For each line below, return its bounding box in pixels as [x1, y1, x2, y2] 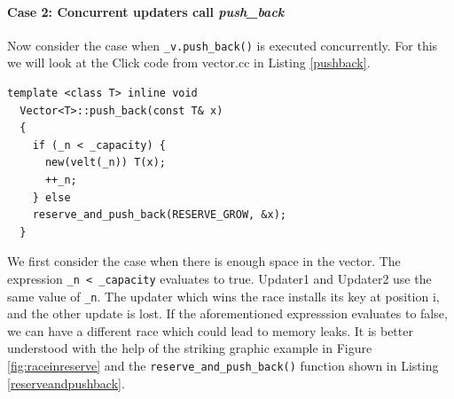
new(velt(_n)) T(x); [44, 156, 166, 169]
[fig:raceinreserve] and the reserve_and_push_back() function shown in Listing [7, 356, 439, 375]
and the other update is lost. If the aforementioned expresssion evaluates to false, [7, 304, 448, 323]
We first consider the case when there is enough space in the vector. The [7, 252, 401, 270]
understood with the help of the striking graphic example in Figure [7, 339, 372, 357]
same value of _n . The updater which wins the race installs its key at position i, [7, 286, 440, 305]
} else [32, 191, 71, 204]
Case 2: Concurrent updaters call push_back [7, 2, 285, 20]
